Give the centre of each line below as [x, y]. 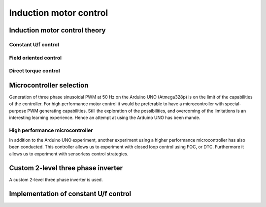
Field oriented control [35, 58]
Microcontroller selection [49, 85]
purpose [18, 111]
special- [233, 104]
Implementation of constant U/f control [70, 193]
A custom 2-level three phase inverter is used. [56, 179]
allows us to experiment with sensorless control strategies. [69, 154]
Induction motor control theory [57, 30]
